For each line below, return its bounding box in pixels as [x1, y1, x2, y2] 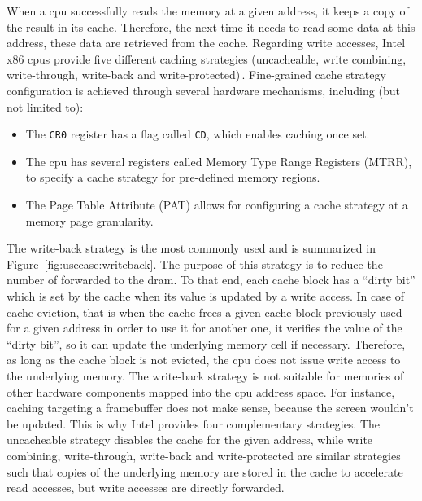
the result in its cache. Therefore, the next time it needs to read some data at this [7, 18, 415, 35]
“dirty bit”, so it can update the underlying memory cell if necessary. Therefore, [7, 335, 406, 352]
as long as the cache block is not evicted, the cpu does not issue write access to [7, 351, 401, 368]
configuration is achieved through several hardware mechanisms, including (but [7, 81, 400, 99]
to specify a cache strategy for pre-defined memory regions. [25, 169, 320, 186]
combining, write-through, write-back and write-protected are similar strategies [7, 446, 401, 464]
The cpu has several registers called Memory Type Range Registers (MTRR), [25, 152, 412, 169]
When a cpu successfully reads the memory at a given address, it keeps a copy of [7, 2, 409, 19]
